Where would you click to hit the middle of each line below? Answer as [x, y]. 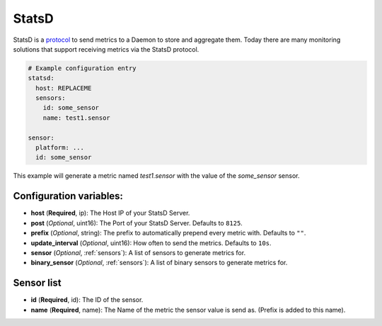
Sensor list [37, 283]
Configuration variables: [68, 196]
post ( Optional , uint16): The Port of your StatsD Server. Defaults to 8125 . [137, 223]
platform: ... [60, 148]
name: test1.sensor [77, 118]
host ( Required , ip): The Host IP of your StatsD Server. [110, 213]
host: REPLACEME [64, 88]
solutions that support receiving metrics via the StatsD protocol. [106, 49]
